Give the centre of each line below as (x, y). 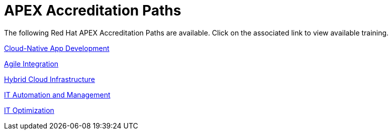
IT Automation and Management (57, 94)
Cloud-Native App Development (57, 48)
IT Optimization (29, 110)
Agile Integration (31, 63)
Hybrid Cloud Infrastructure (50, 79)
